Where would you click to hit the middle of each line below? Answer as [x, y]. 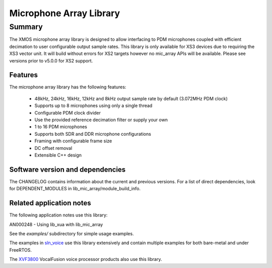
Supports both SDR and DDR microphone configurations [93, 134]
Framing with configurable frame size [73, 141]
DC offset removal [53, 148]
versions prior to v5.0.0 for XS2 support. [51, 61]
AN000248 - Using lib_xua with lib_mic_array [56, 224]
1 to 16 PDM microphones [61, 127]
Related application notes [50, 203]
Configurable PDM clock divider [67, 113]
